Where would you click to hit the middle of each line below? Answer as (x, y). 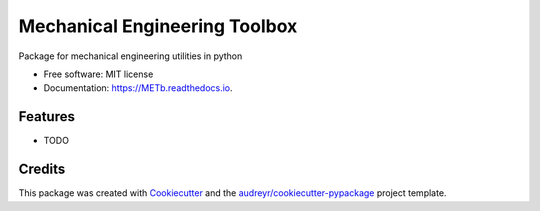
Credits (42, 169)
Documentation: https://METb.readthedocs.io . (138, 88)
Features (46, 116)
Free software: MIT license (98, 74)
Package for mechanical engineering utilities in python (130, 56)
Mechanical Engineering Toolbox (158, 26)
